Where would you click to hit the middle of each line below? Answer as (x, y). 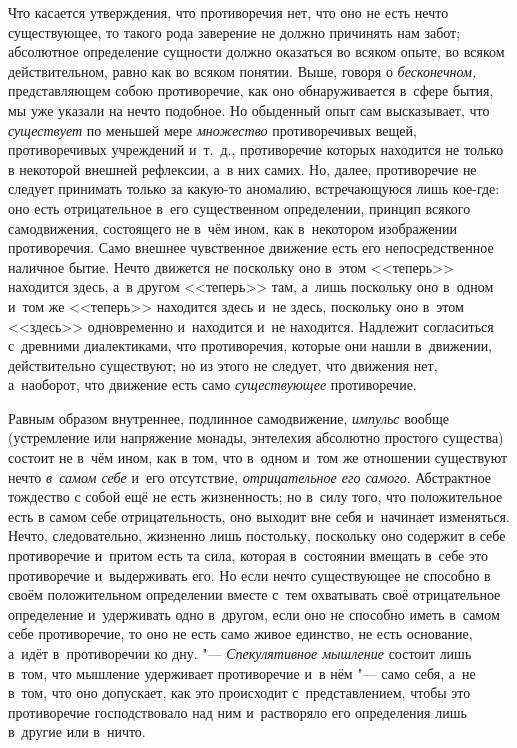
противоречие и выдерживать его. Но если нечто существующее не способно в (249, 574)
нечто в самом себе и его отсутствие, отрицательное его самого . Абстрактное (250, 476)
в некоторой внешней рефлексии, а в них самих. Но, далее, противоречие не (242, 168)
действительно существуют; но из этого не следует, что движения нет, (223, 364)
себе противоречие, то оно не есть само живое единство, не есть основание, (240, 633)
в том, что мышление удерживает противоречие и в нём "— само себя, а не (242, 672)
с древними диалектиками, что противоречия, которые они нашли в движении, (250, 345)
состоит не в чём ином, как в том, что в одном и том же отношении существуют (258, 457)
